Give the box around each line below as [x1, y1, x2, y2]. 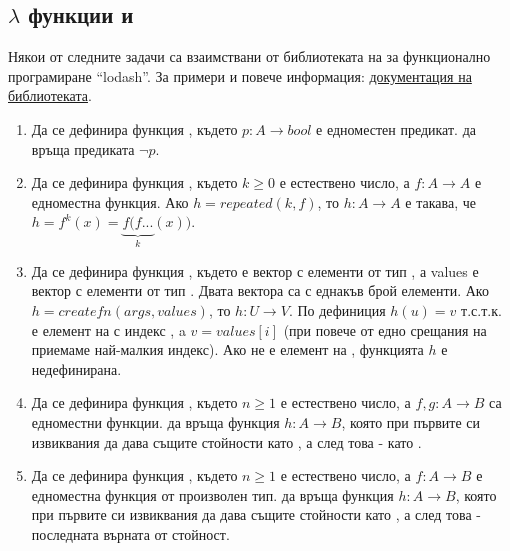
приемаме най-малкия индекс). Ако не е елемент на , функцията [31, 339, 424, 360]
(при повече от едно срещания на [283, 319, 487, 340]
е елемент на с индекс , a [31, 319, 186, 340]
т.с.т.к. [461, 299, 502, 320]
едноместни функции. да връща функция [31, 411, 280, 432]
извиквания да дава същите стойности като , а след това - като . [31, 431, 422, 452]
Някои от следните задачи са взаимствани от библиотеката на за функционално [8, 46, 491, 67]
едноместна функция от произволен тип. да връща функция [31, 484, 394, 505]
